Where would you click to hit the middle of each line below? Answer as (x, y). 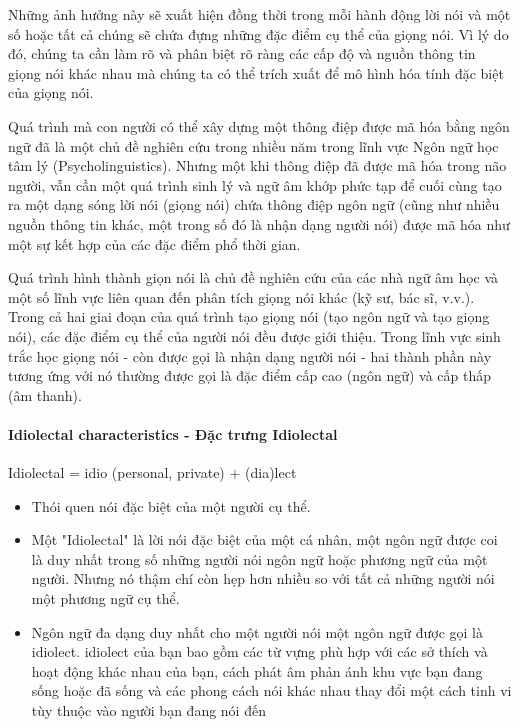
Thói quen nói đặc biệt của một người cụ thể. (171, 505)
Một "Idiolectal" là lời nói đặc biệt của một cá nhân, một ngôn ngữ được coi (264, 539)
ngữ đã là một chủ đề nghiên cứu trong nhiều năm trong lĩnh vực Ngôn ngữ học (253, 145)
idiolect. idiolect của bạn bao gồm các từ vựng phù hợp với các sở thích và (259, 651)
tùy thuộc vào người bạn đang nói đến (148, 710)
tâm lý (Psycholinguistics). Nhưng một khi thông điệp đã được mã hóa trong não (257, 165)
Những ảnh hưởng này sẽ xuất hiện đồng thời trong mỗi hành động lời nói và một (259, 14)
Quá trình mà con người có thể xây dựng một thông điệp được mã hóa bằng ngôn (259, 125)
